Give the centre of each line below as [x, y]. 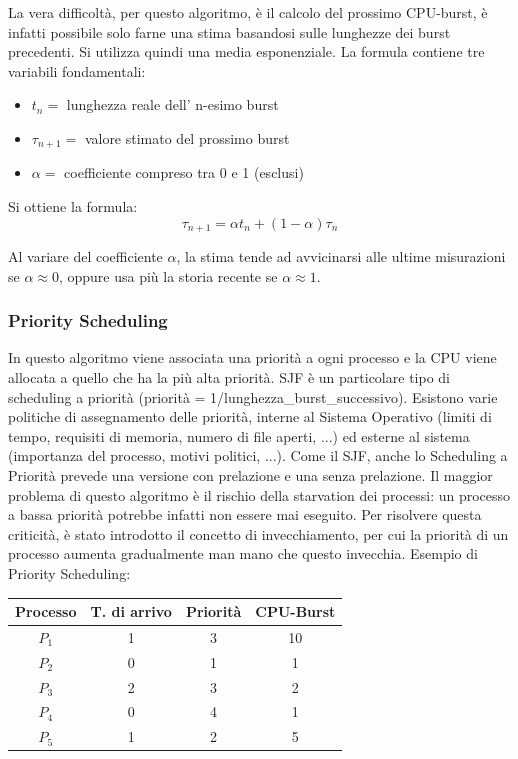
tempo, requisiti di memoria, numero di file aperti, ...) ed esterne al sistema [239, 435]
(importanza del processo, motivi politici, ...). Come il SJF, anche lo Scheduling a [258, 455]
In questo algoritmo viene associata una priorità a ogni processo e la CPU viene [252, 357]
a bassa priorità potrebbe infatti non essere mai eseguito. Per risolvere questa [245, 514]
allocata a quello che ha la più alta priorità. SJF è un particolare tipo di [229, 377]
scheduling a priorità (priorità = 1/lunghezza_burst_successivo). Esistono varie [253, 396]
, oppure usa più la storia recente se [168, 275]
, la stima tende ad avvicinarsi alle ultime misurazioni [341, 256]
